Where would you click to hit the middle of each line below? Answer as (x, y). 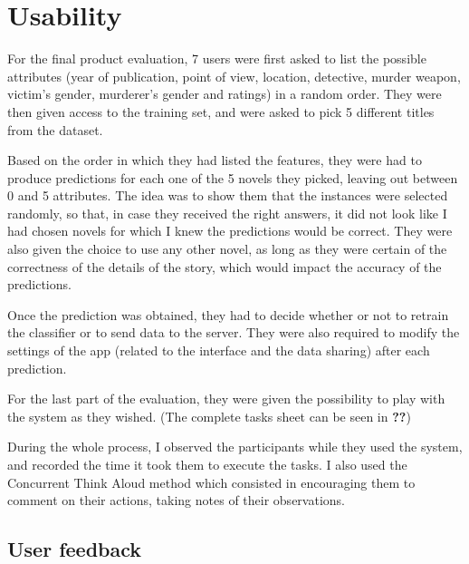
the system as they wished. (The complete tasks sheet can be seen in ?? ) (209, 416)
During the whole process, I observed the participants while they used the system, (235, 447)
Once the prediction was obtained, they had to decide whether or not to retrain (228, 314)
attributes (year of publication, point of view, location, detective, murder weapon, (234, 76)
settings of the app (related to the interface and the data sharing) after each (219, 350)
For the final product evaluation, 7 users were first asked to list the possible (217, 58)
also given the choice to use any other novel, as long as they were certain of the (227, 249)
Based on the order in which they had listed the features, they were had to (215, 160)
